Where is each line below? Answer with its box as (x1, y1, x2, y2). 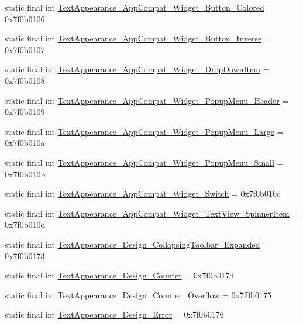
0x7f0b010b (5, 168, 46, 180)
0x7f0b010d (5, 218, 46, 231)
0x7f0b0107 (5, 43, 45, 55)
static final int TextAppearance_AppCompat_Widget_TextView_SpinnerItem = (5, 207, 299, 219)
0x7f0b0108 (5, 74, 45, 86)
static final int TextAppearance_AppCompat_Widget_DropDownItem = (5, 63, 270, 75)
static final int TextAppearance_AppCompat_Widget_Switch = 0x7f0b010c (5, 187, 281, 200)
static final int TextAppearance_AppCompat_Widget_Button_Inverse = (5, 32, 271, 44)
